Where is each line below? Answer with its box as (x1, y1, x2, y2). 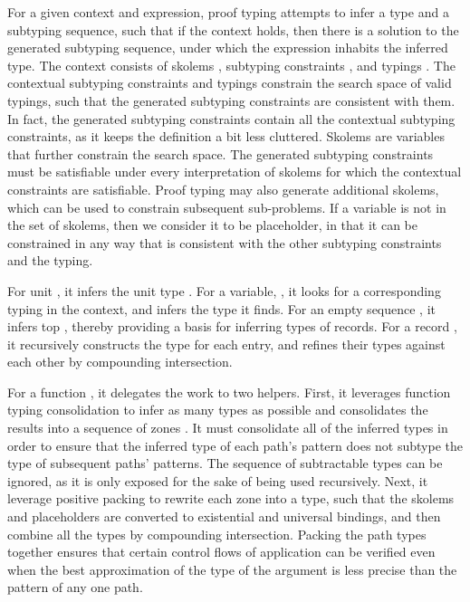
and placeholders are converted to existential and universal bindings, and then (7, 507, 441, 526)
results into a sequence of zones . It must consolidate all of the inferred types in (7, 418, 448, 437)
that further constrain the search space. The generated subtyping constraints (7, 144, 434, 163)
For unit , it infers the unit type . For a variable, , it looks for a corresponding (7, 281, 441, 300)
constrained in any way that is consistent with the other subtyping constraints (7, 233, 442, 252)
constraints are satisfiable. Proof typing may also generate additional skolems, (7, 179, 439, 198)
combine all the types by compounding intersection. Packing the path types (7, 524, 427, 543)
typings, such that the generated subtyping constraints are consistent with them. (7, 91, 456, 110)
